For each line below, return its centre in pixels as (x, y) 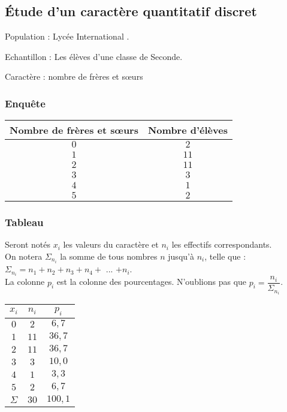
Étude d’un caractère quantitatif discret (131, 11)
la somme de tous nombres (109, 256)
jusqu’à (181, 256)
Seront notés (28, 244)
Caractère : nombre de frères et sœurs (74, 76)
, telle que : (225, 256)
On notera (24, 256)
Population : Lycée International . (67, 36)
